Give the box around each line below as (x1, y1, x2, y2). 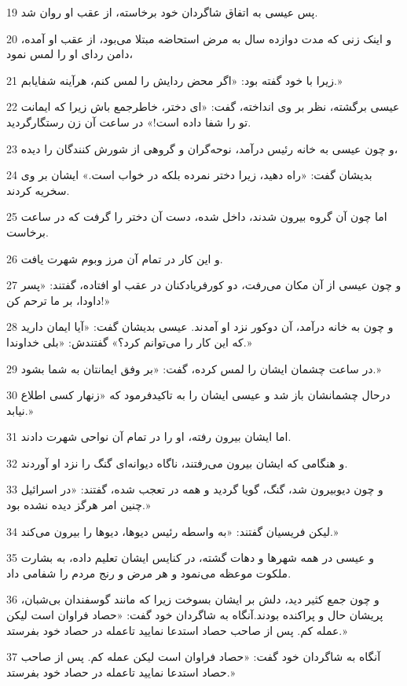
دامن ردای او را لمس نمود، (6, 46, 133, 62)
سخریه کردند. (6, 182, 70, 198)
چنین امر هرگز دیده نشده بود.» (6, 497, 151, 513)
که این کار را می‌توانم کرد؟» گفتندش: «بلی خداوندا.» (6, 333, 252, 350)
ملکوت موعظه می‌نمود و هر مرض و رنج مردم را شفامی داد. (6, 564, 291, 581)
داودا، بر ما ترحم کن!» (6, 292, 111, 308)
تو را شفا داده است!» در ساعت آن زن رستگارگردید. (6, 113, 251, 130)
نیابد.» (6, 402, 34, 418)
